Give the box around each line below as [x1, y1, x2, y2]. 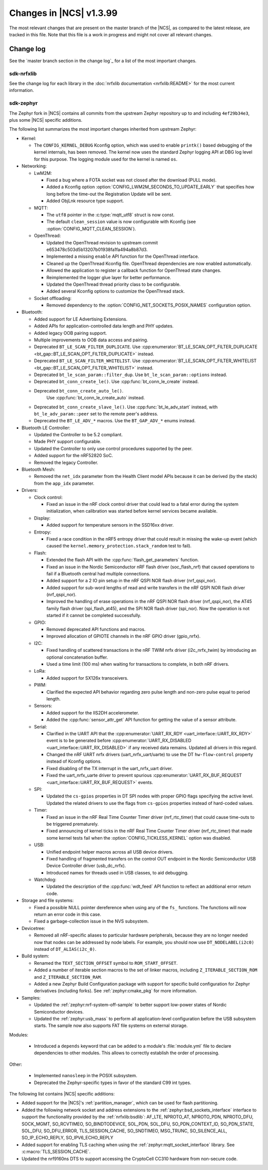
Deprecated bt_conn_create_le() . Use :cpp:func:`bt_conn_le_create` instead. [34, 379, 199, 385]
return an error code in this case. [34, 912, 101, 918]
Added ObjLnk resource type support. [46, 198, 124, 204]
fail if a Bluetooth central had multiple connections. [46, 570, 151, 576]
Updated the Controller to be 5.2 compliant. [34, 432, 123, 438]
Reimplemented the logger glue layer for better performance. [46, 274, 171, 280]
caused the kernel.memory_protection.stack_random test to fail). [46, 543, 192, 549]
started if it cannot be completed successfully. [46, 613, 141, 619]
